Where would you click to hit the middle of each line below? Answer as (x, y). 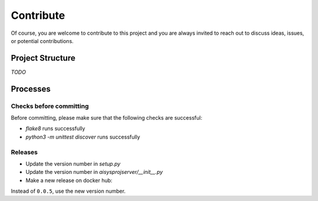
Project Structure (43, 58)
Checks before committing (50, 106)
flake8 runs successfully (55, 128)
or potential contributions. (42, 41)
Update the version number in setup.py (73, 164)
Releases (24, 152)
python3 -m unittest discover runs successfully (83, 137)
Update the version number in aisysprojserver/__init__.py (94, 172)
